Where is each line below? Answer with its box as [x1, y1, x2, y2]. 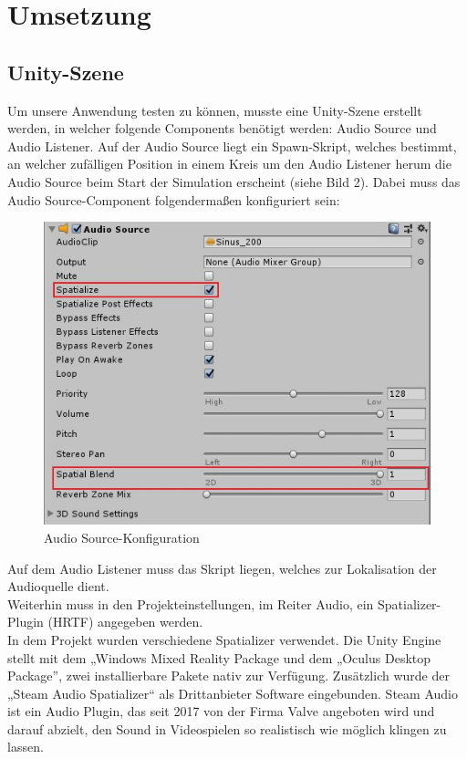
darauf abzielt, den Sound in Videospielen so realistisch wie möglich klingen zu [7, 719, 447, 738]
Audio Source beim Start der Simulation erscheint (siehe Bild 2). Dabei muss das [7, 172, 461, 191]
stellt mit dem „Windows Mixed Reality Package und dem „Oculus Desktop [7, 648, 431, 667]
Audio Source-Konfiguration [44, 527, 200, 546]
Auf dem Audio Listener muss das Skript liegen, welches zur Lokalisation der [7, 558, 437, 577]
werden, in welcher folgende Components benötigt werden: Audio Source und [7, 119, 437, 138]
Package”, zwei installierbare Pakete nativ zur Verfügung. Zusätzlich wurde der [7, 666, 450, 685]
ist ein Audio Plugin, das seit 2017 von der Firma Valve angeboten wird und [7, 702, 435, 721]
